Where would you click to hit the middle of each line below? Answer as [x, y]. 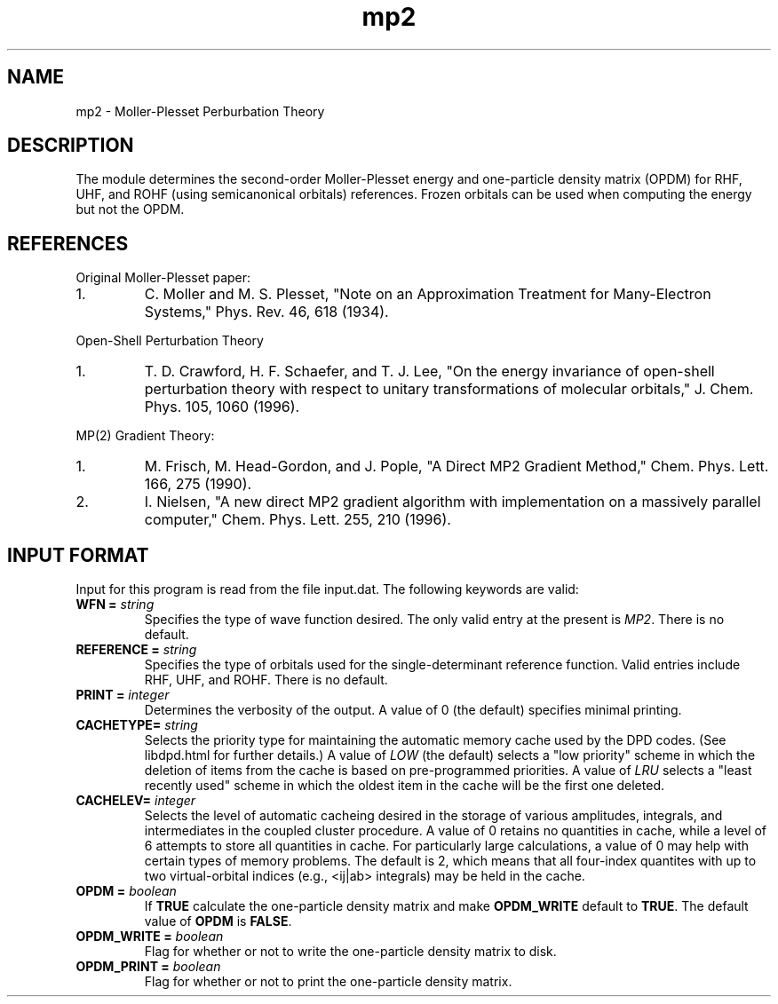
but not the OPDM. [130, 209]
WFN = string [115, 605]
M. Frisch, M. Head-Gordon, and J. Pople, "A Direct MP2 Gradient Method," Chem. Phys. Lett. [456, 466]
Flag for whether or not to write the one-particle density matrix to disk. [350, 952]
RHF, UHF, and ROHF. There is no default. [266, 680]
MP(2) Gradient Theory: [145, 436]
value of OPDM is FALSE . [218, 921]
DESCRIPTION [71, 146]
